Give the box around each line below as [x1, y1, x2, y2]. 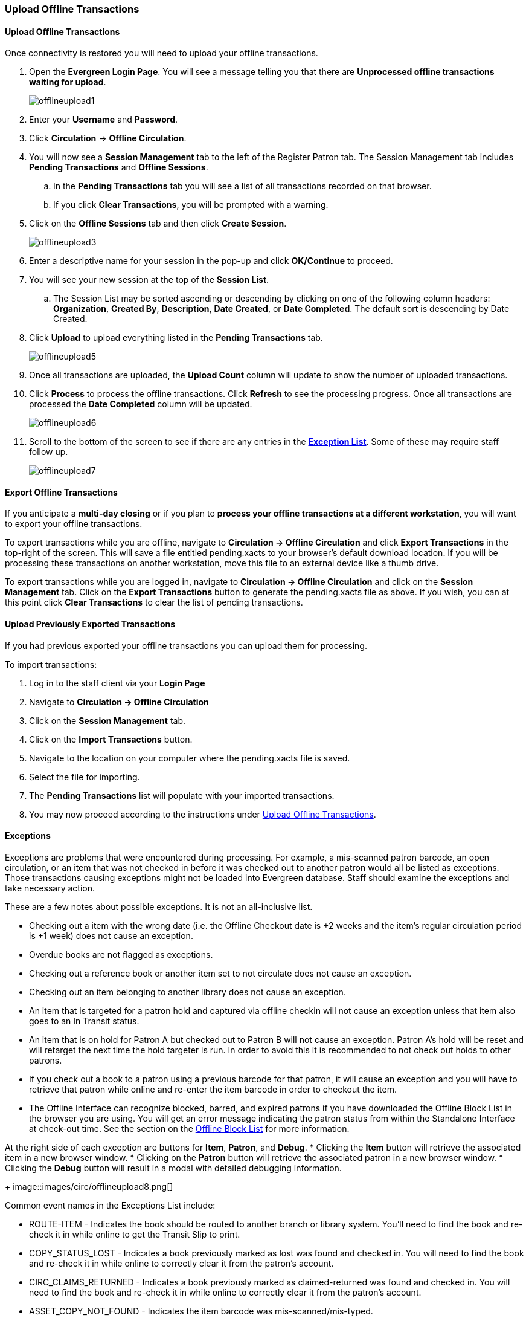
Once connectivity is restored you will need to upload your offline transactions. [5, 48, 318, 59]
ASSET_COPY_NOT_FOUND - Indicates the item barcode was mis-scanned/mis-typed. [29, 1305, 373, 1316]
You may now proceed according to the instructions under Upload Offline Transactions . [29, 809, 376, 819]
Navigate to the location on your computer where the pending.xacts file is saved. [29, 752, 350, 763]
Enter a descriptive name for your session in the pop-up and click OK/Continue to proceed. [29, 256, 393, 267]
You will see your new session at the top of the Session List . [29, 274, 269, 285]
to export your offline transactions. [5, 518, 143, 529]
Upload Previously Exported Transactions [5, 619, 176, 630]
